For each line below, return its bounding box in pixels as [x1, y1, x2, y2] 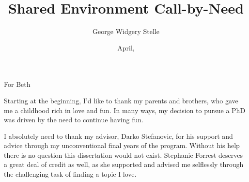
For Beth [4, 79, 31, 89]
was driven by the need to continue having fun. [4, 115, 143, 125]
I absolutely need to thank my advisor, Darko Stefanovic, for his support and [4, 131, 233, 141]
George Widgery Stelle [93, 26, 159, 36]
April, [117, 42, 135, 52]
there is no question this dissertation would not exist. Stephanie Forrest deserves [4, 149, 243, 160]
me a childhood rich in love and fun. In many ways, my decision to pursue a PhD [4, 105, 246, 115]
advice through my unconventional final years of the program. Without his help [4, 140, 240, 150]
